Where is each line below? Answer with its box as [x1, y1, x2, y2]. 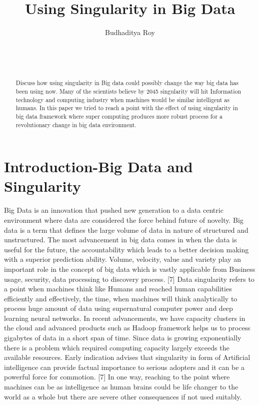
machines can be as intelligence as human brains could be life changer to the [4, 381, 238, 392]
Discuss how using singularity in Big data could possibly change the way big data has [15, 79, 238, 87]
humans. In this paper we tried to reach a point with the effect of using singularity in [15, 104, 238, 112]
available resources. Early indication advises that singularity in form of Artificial [4, 352, 250, 362]
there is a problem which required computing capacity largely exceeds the [4, 342, 229, 352]
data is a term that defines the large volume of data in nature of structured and [4, 224, 248, 235]
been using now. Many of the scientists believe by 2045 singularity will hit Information [15, 87, 241, 95]
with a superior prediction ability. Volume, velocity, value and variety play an [4, 254, 241, 264]
